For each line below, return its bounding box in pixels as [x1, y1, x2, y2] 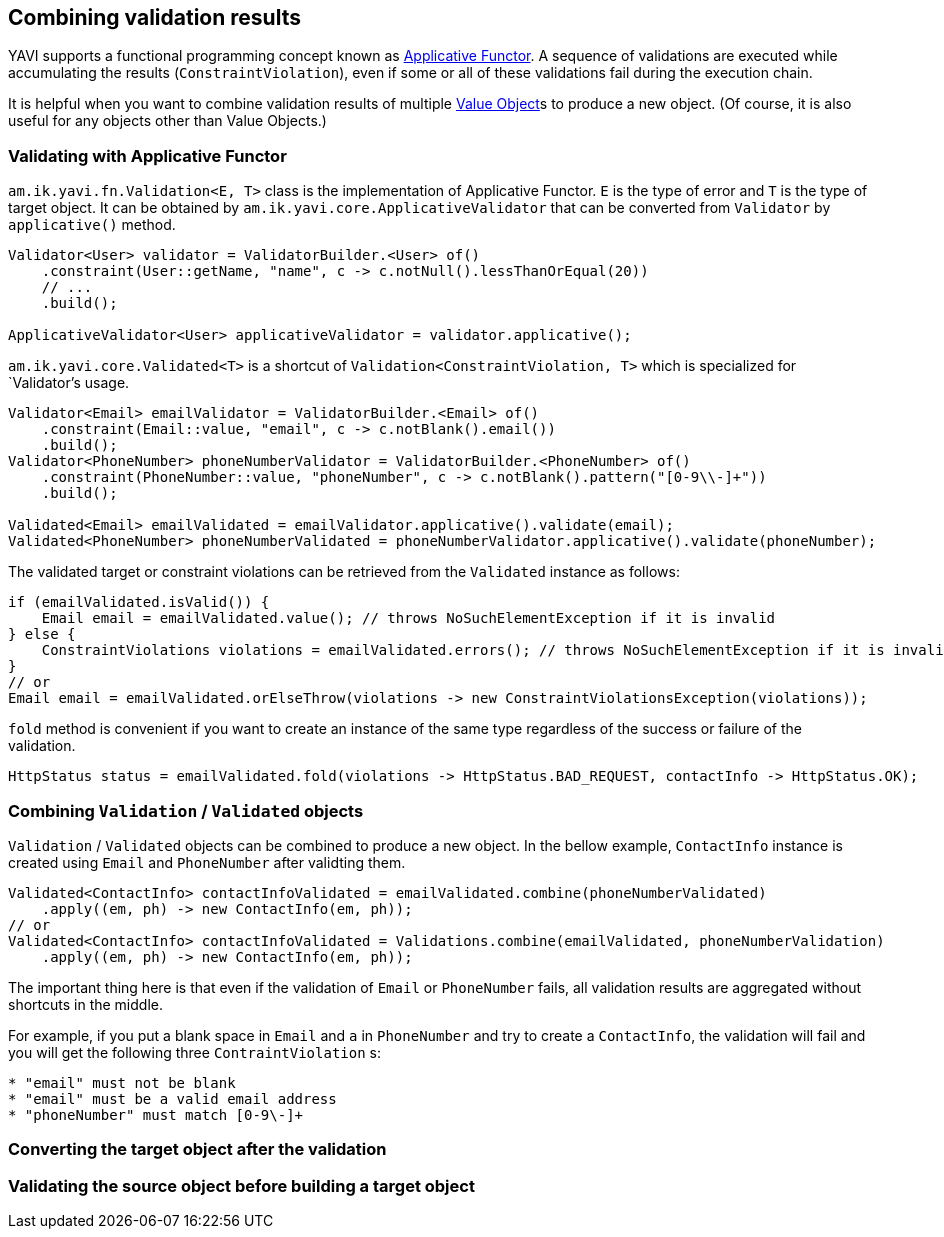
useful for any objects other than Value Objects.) [8, 112, 327, 130]
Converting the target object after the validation [8, 1139, 387, 1160]
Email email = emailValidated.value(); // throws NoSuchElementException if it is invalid [41, 610, 776, 627]
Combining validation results [8, 5, 301, 30]
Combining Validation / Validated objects [8, 800, 364, 821]
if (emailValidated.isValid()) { [8, 594, 270, 611]
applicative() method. [8, 216, 176, 234]
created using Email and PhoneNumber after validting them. [8, 853, 406, 871]
